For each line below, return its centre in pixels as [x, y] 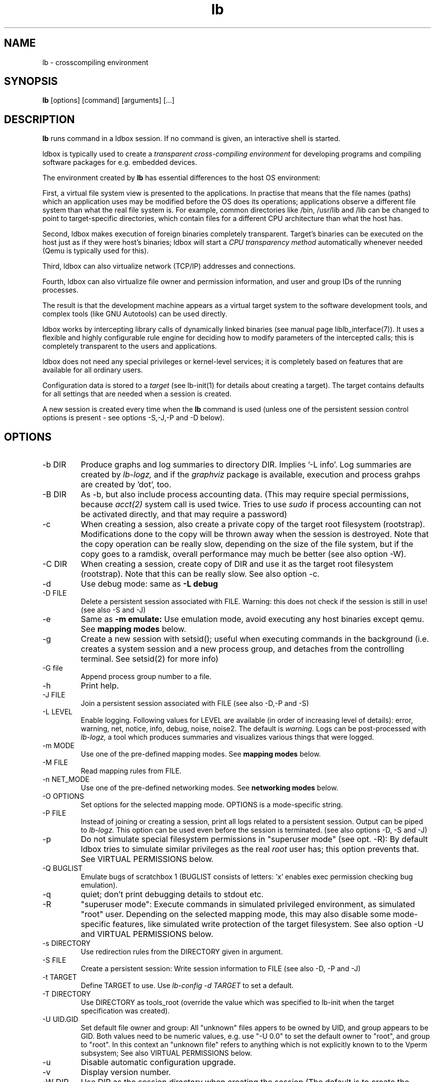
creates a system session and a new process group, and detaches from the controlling [242, 649]
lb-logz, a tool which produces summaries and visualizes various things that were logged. [227, 737]
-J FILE [54, 695]
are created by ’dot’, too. [126, 485]
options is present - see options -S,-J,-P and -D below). [134, 418]
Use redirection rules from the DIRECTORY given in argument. [182, 952]
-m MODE [58, 746]
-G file [53, 668]
